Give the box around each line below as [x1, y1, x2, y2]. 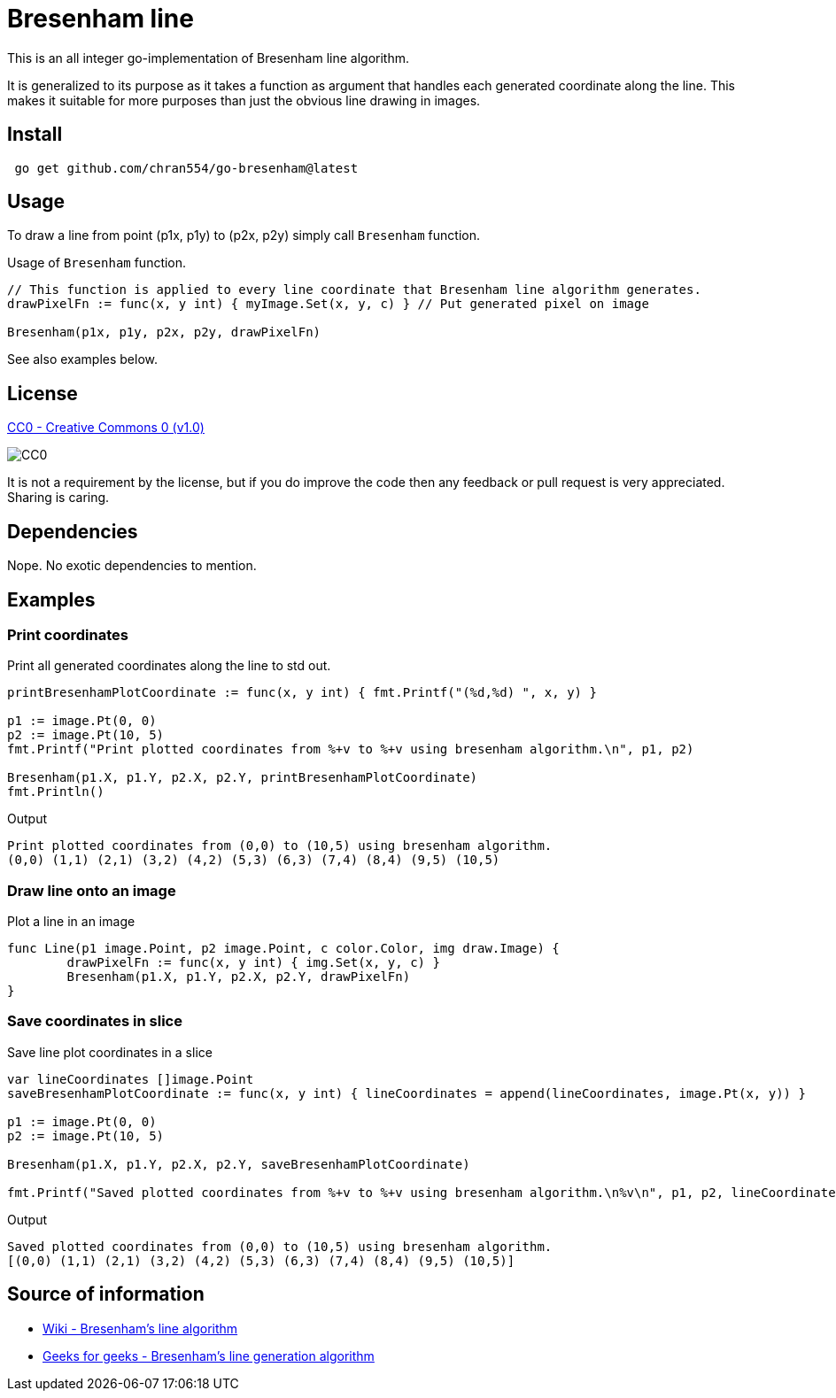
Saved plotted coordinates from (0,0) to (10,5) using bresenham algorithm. [7, 1239, 553, 1254]
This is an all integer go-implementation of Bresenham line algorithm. [7, 50, 409, 66]
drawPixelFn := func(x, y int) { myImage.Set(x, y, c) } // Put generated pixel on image [7, 297, 649, 312]
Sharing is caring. [7, 490, 110, 506]
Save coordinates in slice [7, 1012, 182, 1031]
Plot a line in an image [7, 914, 135, 930]
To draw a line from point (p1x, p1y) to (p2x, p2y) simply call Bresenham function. [7, 228, 481, 243]
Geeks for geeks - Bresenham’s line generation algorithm [43, 1348, 375, 1363]
